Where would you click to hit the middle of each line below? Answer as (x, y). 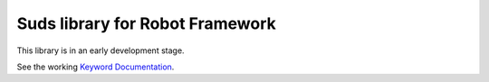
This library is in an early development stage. (101, 50)
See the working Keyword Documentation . (96, 67)
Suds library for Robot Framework (146, 23)
